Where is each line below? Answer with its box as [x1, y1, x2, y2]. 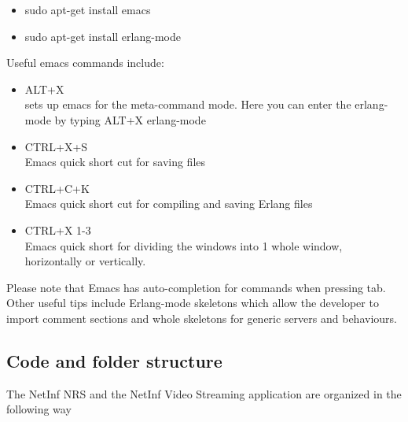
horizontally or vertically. [24, 253, 146, 269]
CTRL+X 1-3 [24, 221, 91, 238]
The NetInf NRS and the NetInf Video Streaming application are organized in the [6, 385, 402, 402]
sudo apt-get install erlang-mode [24, 28, 181, 44]
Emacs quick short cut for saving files [24, 154, 206, 170]
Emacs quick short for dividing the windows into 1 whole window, [24, 237, 343, 254]
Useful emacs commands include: [6, 54, 164, 71]
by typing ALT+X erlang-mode [54, 111, 206, 128]
